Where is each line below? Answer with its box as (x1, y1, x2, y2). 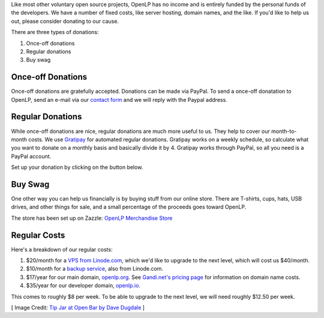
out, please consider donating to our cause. (11, 17, 119, 25)
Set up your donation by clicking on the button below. (11, 163, 143, 171)
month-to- (271, 128, 297, 135)
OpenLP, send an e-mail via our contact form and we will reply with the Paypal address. (11, 96, 227, 103)
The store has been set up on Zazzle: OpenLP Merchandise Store (11, 214, 173, 222)
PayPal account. (11, 153, 52, 160)
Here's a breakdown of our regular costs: (11, 246, 113, 253)
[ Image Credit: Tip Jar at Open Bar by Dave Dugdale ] (11, 304, 145, 311)
